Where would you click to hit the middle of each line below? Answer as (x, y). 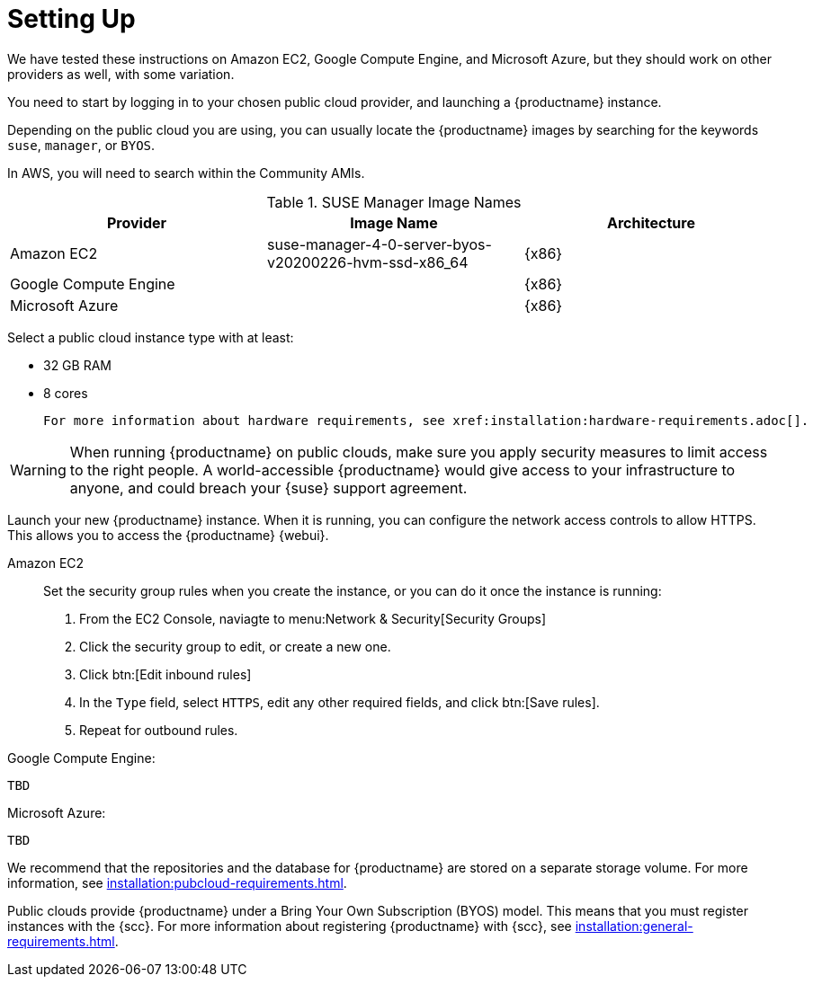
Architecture (651, 222)
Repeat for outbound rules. (159, 730)
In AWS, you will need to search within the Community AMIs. (186, 173)
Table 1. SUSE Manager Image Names (394, 202)
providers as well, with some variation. (121, 74)
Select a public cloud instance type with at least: (151, 337)
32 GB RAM (77, 365)
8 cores (66, 393)
